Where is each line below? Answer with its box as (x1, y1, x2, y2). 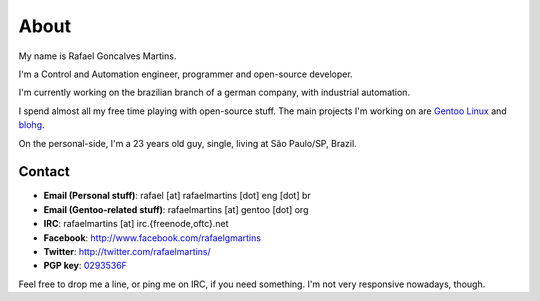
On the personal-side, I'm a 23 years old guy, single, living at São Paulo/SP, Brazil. (18, 137, 357, 149)
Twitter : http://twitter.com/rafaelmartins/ (43, 245, 212, 257)
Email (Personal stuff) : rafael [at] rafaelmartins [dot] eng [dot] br (43, 190, 312, 202)
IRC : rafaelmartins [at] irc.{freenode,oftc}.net (43, 218, 229, 230)
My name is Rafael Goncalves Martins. (18, 50, 177, 62)
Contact (18, 163, 70, 180)
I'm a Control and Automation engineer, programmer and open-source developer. (18, 68, 354, 80)
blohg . (18, 119, 45, 131)
